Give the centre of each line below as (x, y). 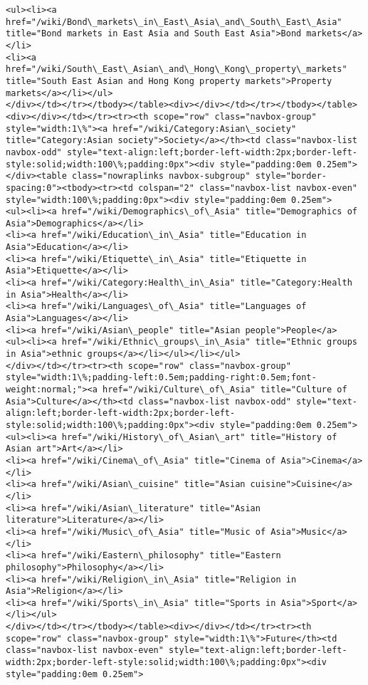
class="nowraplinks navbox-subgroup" (161, 176)
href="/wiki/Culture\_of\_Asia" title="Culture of (225, 389)
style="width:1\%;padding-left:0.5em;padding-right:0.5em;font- (161, 378)
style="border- (291, 176)
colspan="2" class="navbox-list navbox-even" (248, 188)
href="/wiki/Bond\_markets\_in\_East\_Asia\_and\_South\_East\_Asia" (174, 22)
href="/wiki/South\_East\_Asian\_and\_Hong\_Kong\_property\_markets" (177, 69)
